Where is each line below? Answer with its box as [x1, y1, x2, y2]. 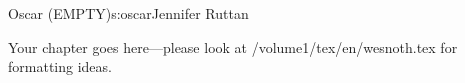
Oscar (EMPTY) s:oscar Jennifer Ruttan [8, 3, 249, 23]
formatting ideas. [8, 56, 112, 77]
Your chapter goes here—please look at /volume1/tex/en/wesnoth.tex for [8, 36, 458, 57]
